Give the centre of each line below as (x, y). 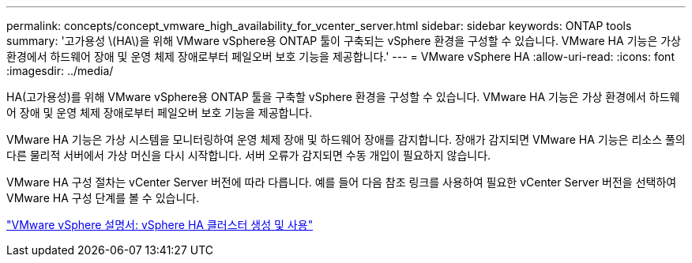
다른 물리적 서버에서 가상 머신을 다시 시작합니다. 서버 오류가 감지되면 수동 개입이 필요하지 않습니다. (249, 155)
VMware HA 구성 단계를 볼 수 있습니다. (103, 198)
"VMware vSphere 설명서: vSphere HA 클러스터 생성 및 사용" (160, 225)
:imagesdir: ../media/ (60, 71)
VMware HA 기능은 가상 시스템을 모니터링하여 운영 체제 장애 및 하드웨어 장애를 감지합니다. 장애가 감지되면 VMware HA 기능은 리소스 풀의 (346, 139)
